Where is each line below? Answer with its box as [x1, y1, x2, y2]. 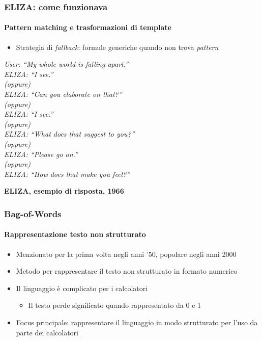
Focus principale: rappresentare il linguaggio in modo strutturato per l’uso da [16, 317, 258, 327]
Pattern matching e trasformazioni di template [4, 22, 171, 33]
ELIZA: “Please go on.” [4, 148, 78, 159]
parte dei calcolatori [16, 327, 78, 337]
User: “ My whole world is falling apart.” [4, 59, 129, 69]
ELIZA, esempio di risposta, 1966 [4, 186, 124, 196]
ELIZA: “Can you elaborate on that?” [4, 89, 122, 99]
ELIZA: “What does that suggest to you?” [4, 128, 135, 139]
